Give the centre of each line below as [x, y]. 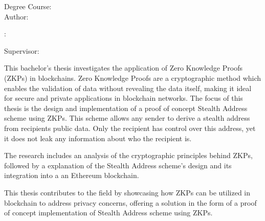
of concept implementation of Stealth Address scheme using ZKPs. [108, 213]
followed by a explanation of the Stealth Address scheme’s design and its [118, 165]
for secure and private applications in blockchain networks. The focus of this [124, 98]
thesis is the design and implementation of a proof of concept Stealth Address [126, 108]
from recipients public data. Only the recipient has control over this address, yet [130, 128]
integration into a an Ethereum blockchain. [72, 175]
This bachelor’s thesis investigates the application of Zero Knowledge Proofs [123, 68]
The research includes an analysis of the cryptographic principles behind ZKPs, [128, 155]
